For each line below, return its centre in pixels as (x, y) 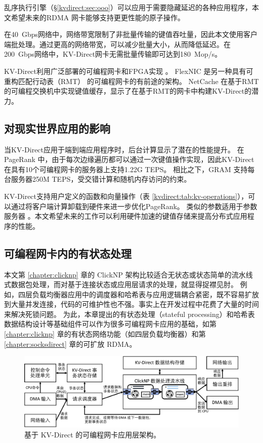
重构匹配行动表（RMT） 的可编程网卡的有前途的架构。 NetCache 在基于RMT (131, 81)
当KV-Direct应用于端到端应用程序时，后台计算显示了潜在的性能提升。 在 (124, 149)
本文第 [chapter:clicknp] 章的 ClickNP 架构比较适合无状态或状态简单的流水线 (128, 274)
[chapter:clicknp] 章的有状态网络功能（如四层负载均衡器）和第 (105, 334)
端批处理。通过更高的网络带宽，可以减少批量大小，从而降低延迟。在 (117, 44)
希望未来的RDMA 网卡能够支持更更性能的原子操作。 (98, 17)
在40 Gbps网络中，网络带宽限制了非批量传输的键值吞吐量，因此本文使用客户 (131, 34)
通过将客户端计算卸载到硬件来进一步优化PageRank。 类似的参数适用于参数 (134, 206)
